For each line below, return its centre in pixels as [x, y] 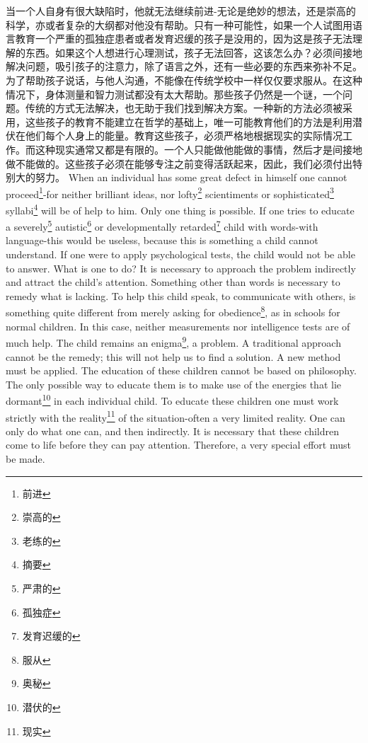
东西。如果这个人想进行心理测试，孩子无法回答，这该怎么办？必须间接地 [194, 52]
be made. [25, 459]
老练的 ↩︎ [41, 540]
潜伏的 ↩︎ [41, 707]
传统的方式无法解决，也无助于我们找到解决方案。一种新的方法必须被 [184, 108]
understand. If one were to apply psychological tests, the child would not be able [180, 254]
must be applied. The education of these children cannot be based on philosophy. [181, 370]
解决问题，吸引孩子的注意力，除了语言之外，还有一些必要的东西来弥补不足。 [184, 66]
